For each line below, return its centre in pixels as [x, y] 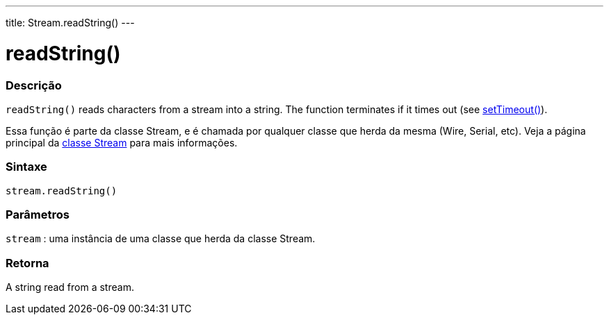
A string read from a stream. [70, 287]
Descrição [34, 85]
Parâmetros [38, 214]
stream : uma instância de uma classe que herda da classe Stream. [161, 239]
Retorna [27, 263]
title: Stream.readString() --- [70, 23]
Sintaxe [26, 167]
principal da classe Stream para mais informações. [122, 142]
